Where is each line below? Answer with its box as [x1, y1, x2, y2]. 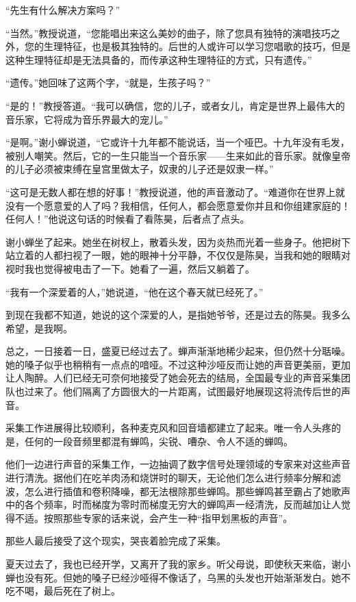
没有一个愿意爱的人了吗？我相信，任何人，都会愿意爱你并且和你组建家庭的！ [5, 198, 351, 212]
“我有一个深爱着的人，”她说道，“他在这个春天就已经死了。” [5, 284, 264, 299]
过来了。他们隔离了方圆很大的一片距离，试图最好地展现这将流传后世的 [24, 384, 341, 399]
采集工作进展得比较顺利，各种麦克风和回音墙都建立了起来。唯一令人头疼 [5, 421, 331, 435]
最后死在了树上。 [43, 584, 120, 598]
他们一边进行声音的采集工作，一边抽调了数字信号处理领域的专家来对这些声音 [5, 457, 351, 471]
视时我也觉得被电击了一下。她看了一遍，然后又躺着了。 [5, 261, 255, 275]
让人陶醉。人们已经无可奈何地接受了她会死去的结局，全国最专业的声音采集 [5, 371, 341, 385]
